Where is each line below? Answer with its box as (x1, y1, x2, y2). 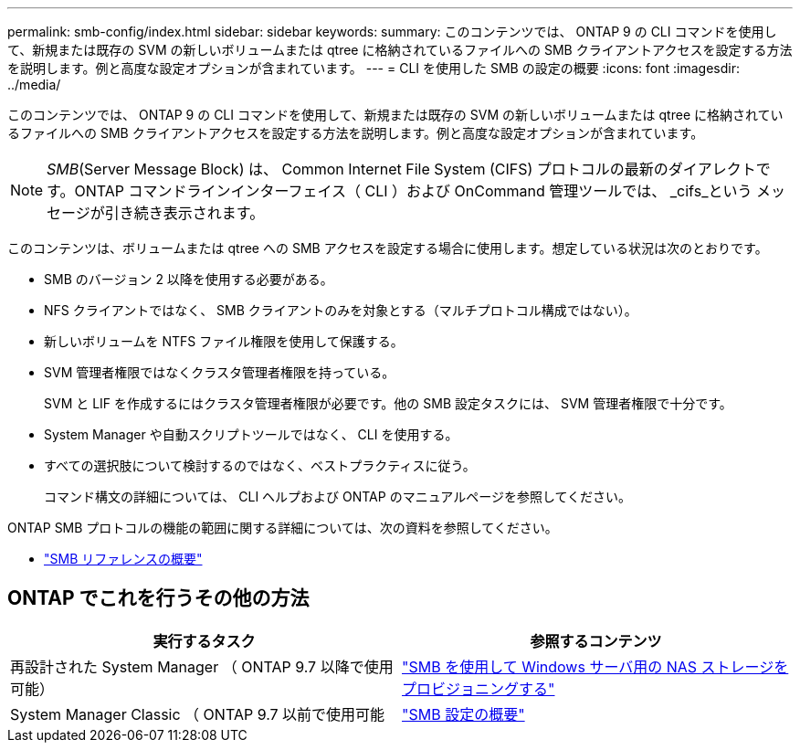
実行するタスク (153, 631, 256, 650)
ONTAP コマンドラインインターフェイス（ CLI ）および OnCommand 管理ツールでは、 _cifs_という (74, 182, 753, 200)
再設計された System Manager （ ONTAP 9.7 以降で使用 (10, 657, 394, 676)
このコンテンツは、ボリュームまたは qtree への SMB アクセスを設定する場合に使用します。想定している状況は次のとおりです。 (7, 240, 768, 256)
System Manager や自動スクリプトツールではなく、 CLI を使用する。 (44, 427, 458, 442)
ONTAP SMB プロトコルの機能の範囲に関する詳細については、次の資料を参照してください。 (7, 520, 558, 535)
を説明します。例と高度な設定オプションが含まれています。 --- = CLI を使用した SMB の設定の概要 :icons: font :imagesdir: (7, 60, 740, 76)
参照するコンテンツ (530, 631, 662, 650)
